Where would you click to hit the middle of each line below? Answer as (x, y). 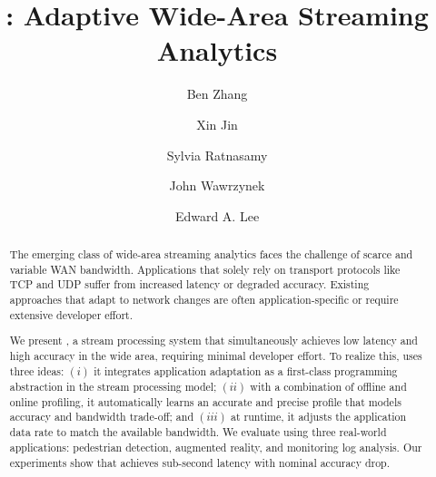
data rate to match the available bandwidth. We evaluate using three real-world (198, 432)
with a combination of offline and (328, 386)
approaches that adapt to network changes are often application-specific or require (204, 300)
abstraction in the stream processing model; (113, 386)
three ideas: (37, 370)
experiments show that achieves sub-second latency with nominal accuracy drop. (200, 462)
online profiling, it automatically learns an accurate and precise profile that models (205, 401)
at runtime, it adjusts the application (319, 417)
